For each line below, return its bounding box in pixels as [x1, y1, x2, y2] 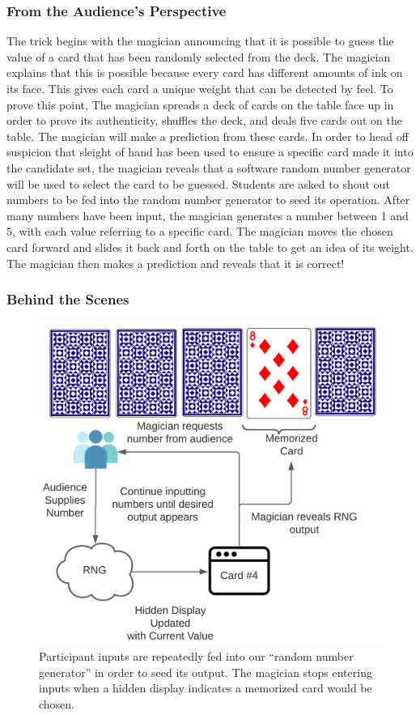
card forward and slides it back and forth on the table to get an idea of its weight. [6, 238, 414, 255]
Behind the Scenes [6, 289, 129, 309]
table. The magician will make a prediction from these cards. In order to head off [6, 127, 409, 144]
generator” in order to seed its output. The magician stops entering [39, 663, 372, 680]
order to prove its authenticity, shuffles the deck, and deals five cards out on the [6, 112, 402, 129]
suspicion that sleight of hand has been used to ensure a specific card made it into [6, 143, 414, 160]
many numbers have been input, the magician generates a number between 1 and [6, 206, 409, 223]
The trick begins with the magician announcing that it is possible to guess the [6, 32, 394, 49]
